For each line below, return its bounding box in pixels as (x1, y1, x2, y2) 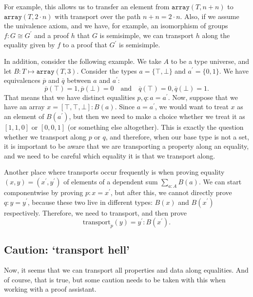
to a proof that (62, 40, 107, 50)
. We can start (198, 176, 242, 186)
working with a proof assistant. (4, 284, 97, 294)
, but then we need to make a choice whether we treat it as (69, 111, 245, 121)
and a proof (34, 30, 69, 40)
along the (202, 30, 230, 40)
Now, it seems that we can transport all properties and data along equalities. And (4, 265, 249, 275)
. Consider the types (77, 65, 137, 76)
